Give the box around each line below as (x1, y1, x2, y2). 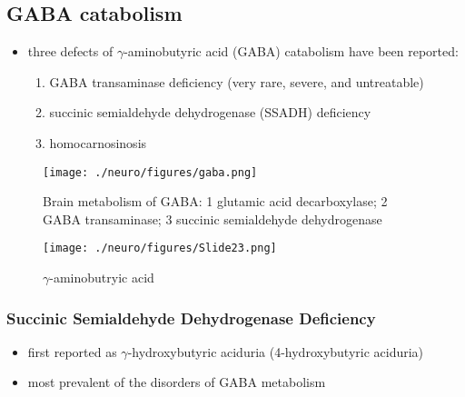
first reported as (27, 342, 117, 361)
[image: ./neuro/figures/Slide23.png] (43, 242, 277, 255)
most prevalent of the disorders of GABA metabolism (27, 372, 326, 392)
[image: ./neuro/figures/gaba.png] (43, 165, 258, 179)
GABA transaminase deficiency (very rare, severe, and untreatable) (49, 72, 424, 91)
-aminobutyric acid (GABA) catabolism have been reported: (124, 42, 459, 61)
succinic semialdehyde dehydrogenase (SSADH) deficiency (49, 103, 371, 122)
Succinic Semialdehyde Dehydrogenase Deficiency (6, 306, 376, 329)
